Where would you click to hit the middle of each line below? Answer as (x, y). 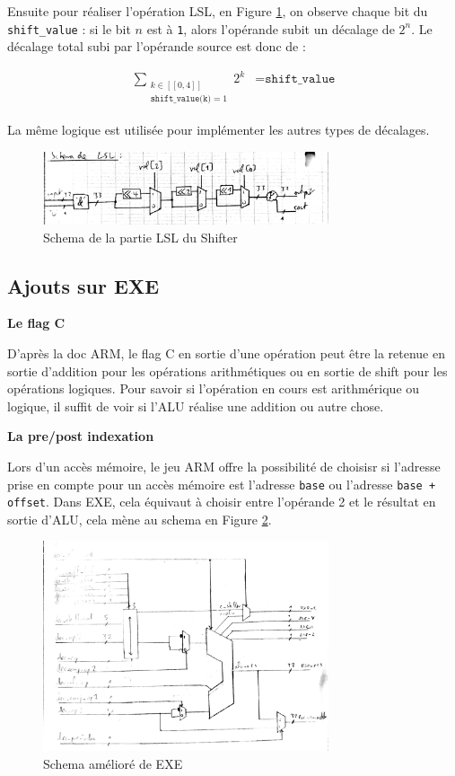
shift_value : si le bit (69, 28)
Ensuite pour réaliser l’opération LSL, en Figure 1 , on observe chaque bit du (218, 11)
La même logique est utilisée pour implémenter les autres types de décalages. (219, 129)
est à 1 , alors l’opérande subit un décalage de (271, 28)
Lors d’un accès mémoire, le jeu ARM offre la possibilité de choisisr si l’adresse (224, 466)
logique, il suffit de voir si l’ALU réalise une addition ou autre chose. (196, 406)
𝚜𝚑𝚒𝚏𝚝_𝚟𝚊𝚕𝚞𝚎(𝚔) (181, 98)
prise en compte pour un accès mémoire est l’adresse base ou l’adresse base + (222, 484)
